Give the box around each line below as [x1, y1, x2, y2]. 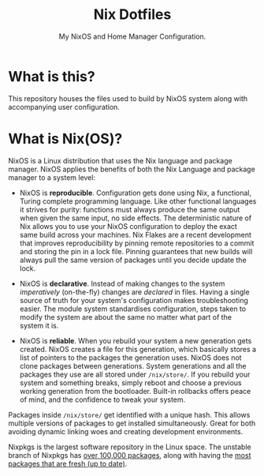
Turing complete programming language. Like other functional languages [19, 196, 257, 206]
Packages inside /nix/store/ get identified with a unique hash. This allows [8, 410, 251, 419]
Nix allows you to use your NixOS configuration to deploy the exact [19, 221, 238, 231]
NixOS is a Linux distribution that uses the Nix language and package [8, 156, 232, 165]
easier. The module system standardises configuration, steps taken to [19, 304, 247, 313]
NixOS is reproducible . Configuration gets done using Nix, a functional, [19, 188, 252, 197]
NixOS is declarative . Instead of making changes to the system [19, 279, 225, 288]
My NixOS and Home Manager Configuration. [58, 32, 206, 41]
